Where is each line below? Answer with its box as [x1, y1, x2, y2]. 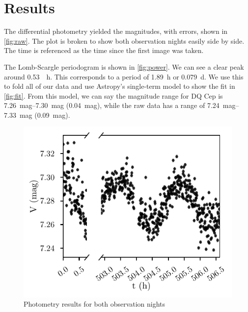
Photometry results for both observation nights [24, 299, 165, 309]
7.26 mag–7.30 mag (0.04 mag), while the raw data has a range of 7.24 [4, 100, 220, 110]
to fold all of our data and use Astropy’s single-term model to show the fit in [4, 81, 235, 91]
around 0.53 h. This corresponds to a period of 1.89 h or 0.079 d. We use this [4, 71, 244, 81]
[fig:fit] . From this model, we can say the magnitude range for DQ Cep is [4, 90, 223, 101]
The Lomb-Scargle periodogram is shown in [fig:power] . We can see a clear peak [4, 61, 244, 72]
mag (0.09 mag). [19, 109, 70, 120]
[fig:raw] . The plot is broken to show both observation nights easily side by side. [4, 35, 245, 46]
